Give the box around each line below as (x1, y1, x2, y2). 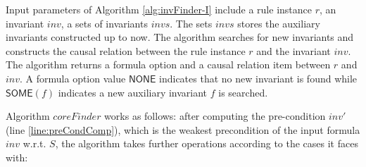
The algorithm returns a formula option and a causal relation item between (6, 57, 331, 72)
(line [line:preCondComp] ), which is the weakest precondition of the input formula (6, 122, 360, 137)
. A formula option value (20, 70, 126, 85)
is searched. (218, 85, 268, 99)
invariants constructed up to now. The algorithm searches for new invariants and (6, 30, 354, 44)
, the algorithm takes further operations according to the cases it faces (55, 136, 358, 151)
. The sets (170, 16, 213, 30)
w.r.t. (23, 136, 46, 151)
